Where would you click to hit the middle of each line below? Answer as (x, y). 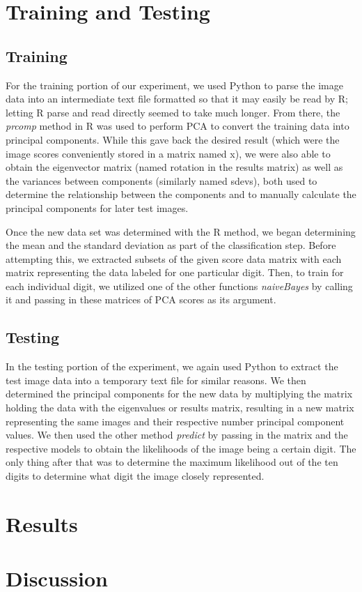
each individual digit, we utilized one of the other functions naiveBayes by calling (179, 286)
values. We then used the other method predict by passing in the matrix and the (177, 435)
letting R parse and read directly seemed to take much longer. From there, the (173, 112)
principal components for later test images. (97, 207)
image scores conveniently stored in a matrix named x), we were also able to (168, 153)
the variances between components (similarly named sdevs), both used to (162, 180)
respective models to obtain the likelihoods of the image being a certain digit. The (181, 448)
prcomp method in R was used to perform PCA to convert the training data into (178, 126)
